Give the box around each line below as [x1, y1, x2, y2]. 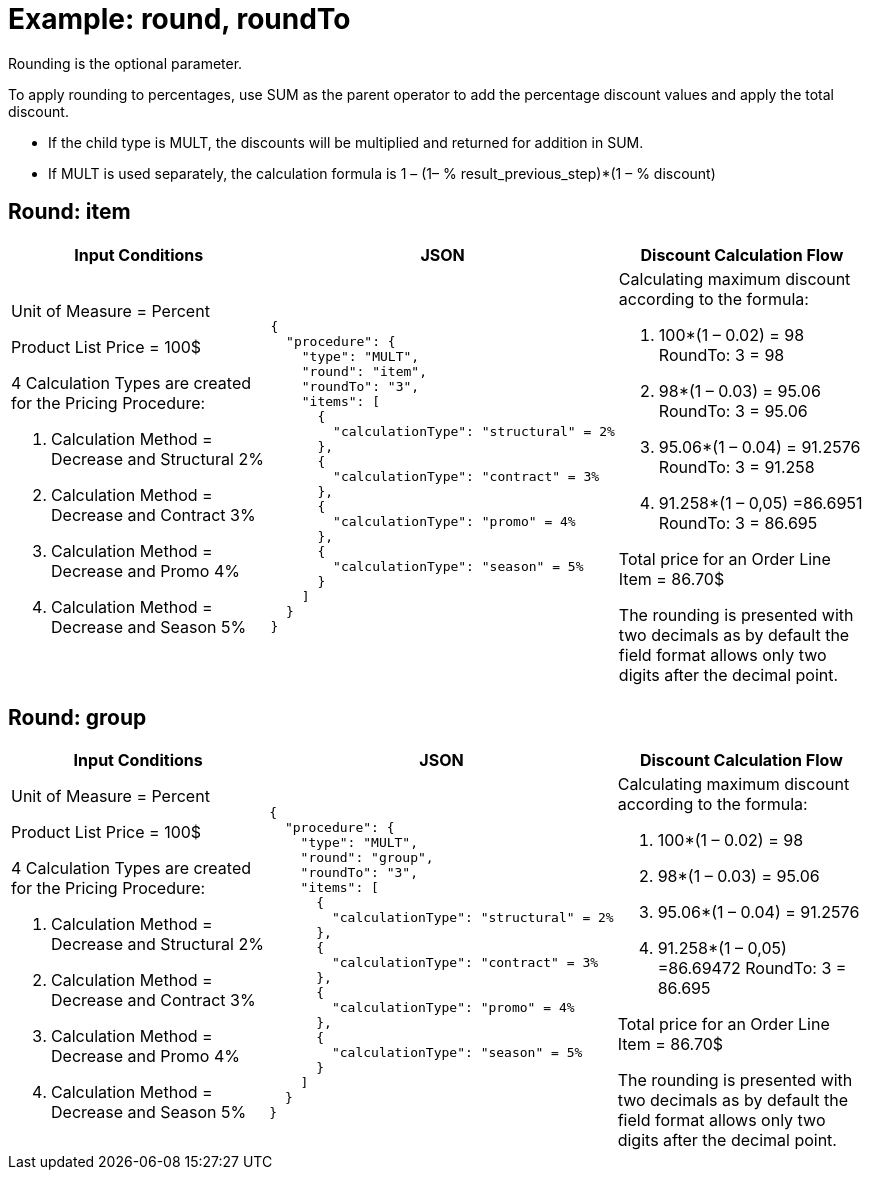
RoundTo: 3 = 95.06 [658, 400, 808, 421]
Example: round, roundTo [8, 2, 351, 36]
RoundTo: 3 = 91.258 [658, 456, 815, 477]
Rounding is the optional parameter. [8, 54, 243, 72]
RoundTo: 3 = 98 [658, 344, 785, 365]
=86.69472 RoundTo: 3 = [657, 958, 847, 979]
